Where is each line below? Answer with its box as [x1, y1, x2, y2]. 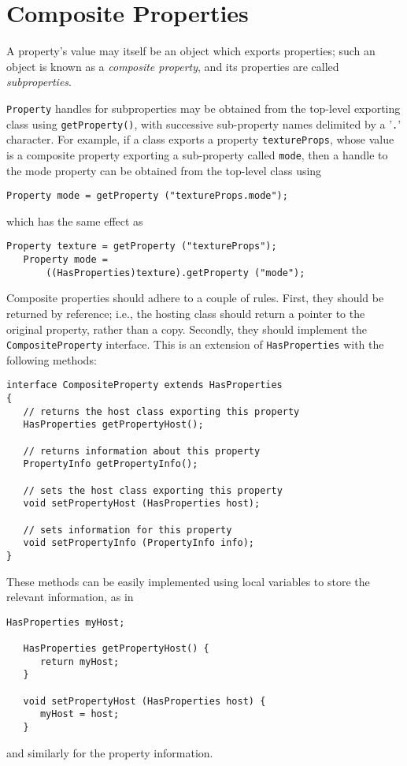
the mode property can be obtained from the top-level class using [6, 162, 322, 178]
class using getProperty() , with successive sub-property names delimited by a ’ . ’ [6, 115, 401, 132]
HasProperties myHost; [6, 616, 125, 628]
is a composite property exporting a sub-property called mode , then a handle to [6, 146, 388, 163]
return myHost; [39, 656, 120, 667]
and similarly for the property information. [6, 744, 213, 760]
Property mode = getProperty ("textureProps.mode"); [6, 190, 288, 202]
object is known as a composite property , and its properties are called [6, 58, 339, 74]
